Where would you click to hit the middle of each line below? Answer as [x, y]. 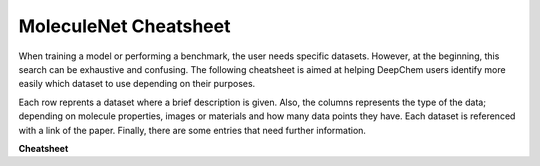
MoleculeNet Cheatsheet [124, 26]
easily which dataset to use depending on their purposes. [137, 84]
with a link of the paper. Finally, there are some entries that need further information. [192, 130]
